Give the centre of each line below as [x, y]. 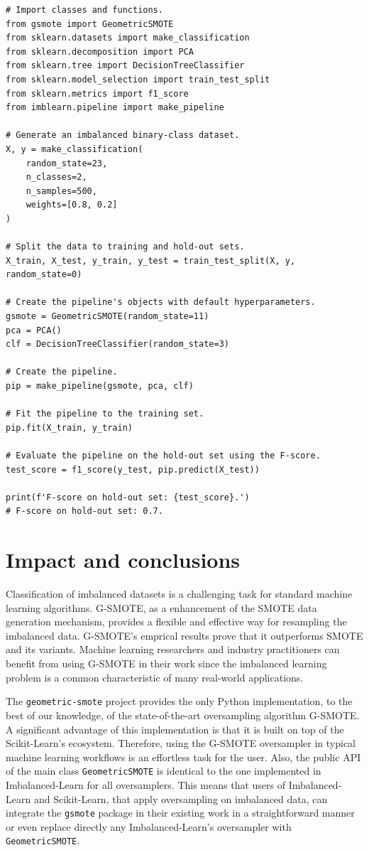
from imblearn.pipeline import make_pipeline [115, 108]
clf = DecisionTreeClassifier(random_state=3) [117, 344]
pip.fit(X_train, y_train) [69, 427]
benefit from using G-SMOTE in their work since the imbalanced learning [166, 663]
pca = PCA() [34, 330]
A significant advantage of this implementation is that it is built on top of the [175, 729]
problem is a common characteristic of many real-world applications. [155, 677]
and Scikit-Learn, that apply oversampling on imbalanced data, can [181, 798]
